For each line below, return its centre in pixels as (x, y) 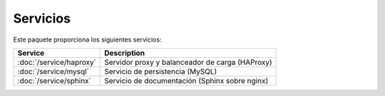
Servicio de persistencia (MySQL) (161, 71)
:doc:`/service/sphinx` (55, 80)
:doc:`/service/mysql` (53, 71)
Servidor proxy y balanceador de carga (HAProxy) (188, 62)
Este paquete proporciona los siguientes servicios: (87, 40)
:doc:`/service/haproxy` (57, 62)
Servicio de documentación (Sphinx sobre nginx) (186, 80)
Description (125, 53)
